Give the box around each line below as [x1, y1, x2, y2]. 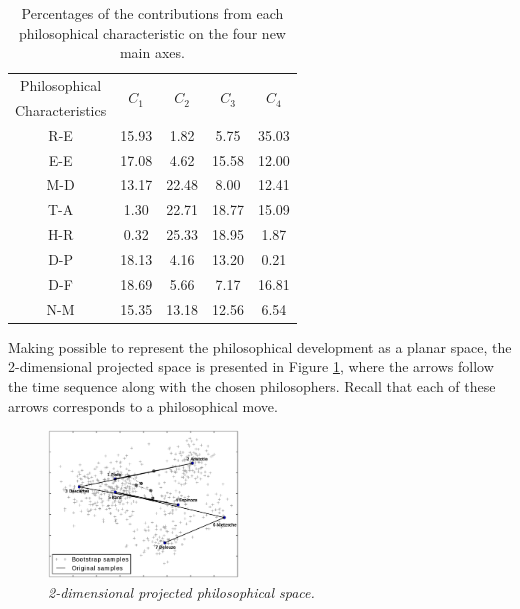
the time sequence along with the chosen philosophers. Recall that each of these [8, 375, 496, 396]
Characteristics [15, 99, 107, 120]
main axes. [119, 42, 185, 63]
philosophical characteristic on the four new [18, 22, 286, 43]
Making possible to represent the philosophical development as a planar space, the [8, 336, 512, 357]
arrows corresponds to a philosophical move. [8, 395, 278, 416]
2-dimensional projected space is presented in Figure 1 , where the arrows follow [8, 356, 494, 377]
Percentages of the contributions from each [21, 3, 284, 23]
